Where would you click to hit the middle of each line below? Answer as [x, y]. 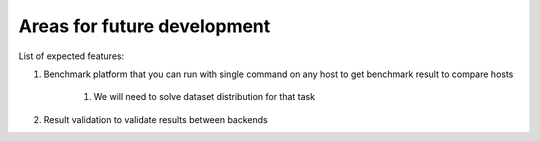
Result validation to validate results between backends [156, 119]
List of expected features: [71, 56]
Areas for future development [144, 26]
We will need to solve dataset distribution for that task [204, 97]
